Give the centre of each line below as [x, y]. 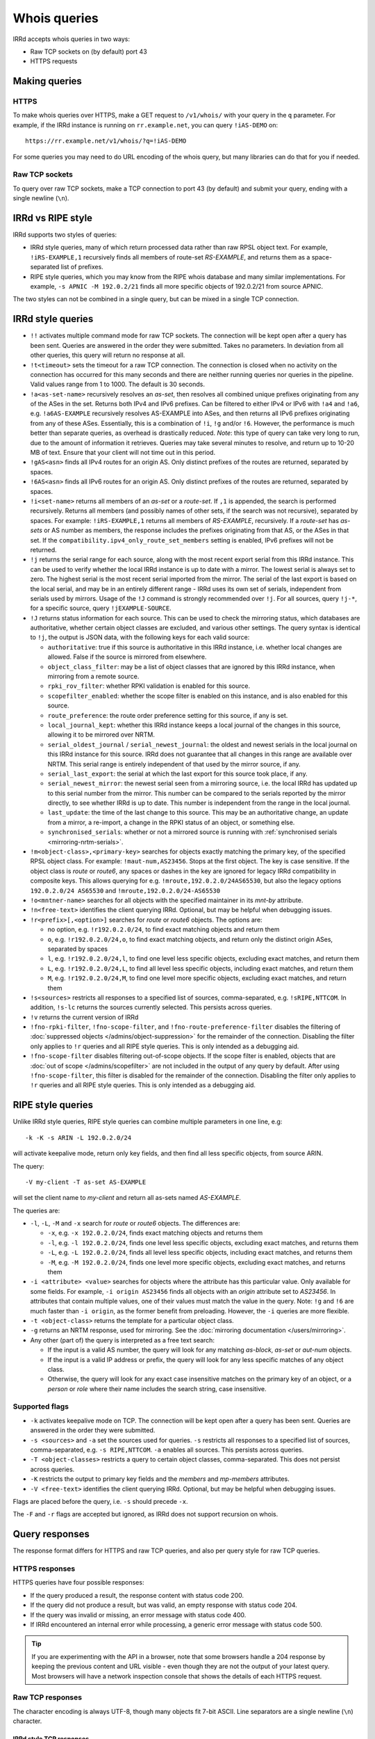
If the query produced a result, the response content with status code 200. [137, 1595]
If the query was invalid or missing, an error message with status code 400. [138, 1614]
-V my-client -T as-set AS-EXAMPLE [86, 1182]
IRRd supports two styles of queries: [65, 235]
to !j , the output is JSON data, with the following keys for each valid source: [140, 637]
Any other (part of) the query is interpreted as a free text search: [123, 1340]
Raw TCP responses [48, 1697]
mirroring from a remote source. [93, 676]
